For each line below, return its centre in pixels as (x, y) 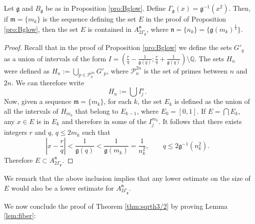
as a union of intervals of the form (55, 58)
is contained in (110, 29)
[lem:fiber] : (20, 215)
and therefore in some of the (104, 121)
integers (16, 132)
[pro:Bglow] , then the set (41, 29)
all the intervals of (31, 111)
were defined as (27, 70)
